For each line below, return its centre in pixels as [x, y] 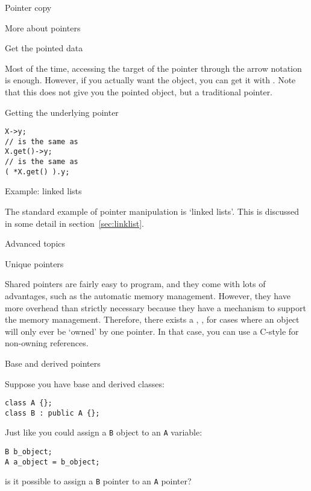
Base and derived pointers [53, 363]
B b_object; [29, 452]
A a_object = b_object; [52, 462]
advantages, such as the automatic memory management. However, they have [148, 296]
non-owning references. [47, 343]
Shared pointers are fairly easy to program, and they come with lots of [135, 284]
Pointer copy [28, 7]
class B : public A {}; [52, 413]
